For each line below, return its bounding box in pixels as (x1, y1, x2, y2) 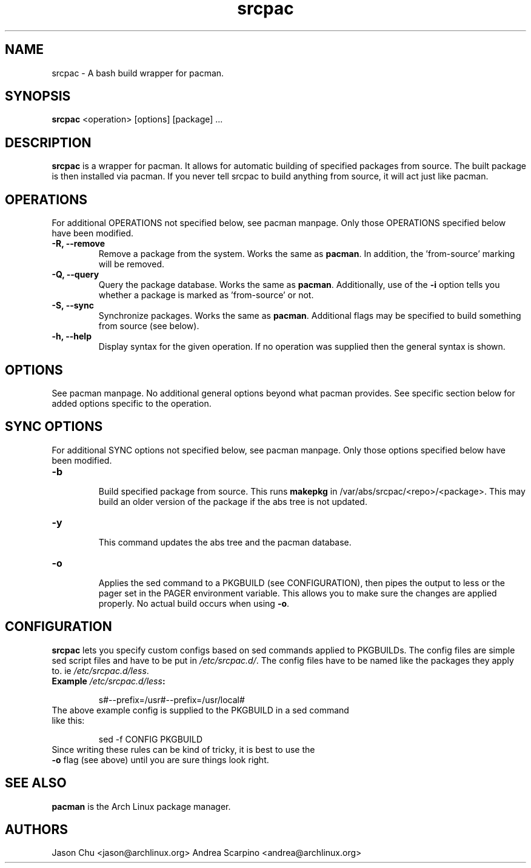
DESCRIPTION (5, 135, 92, 150)
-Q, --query (52, 269, 99, 280)
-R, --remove (52, 238, 105, 249)
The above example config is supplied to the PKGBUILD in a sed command (52, 704, 349, 715)
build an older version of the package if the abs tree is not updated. (98, 496, 367, 507)
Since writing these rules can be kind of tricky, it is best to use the (52, 744, 315, 755)
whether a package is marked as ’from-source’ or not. (98, 290, 314, 301)
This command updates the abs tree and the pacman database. (98, 536, 352, 547)
